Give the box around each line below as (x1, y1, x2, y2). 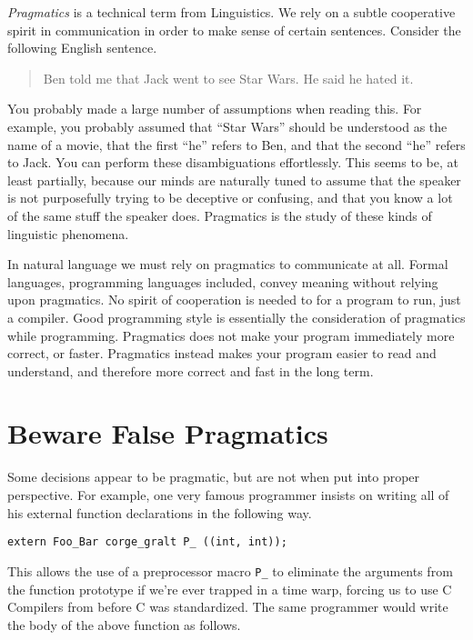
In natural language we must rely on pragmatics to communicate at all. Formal (7, 255, 448, 274)
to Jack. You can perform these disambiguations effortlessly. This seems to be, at (7, 153, 458, 172)
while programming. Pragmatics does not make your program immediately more (7, 325, 455, 345)
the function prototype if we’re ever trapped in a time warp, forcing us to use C (7, 579, 452, 598)
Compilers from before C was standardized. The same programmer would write (7, 597, 448, 616)
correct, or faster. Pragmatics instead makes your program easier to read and (7, 344, 437, 363)
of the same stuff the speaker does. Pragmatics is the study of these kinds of (7, 205, 432, 225)
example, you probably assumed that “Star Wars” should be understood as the (7, 116, 448, 135)
